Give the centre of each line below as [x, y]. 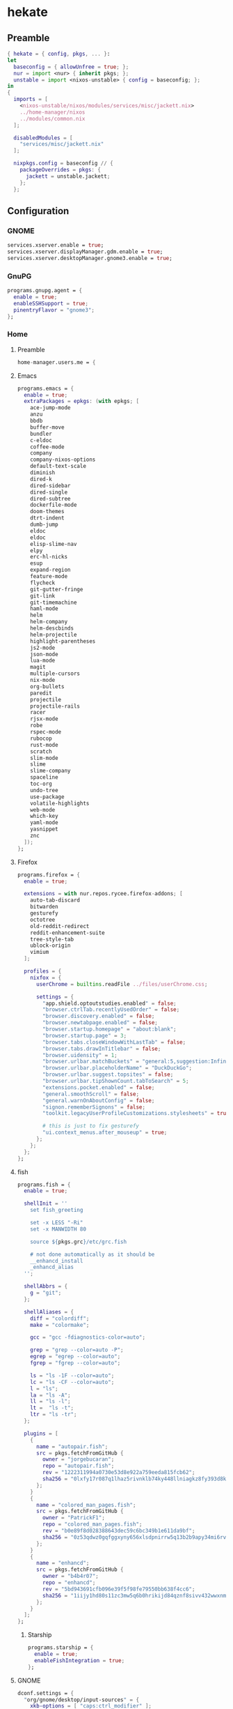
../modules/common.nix [53, 119]
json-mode [44, 654]
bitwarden [44, 907]
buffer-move [47, 427]
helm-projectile [54, 635]
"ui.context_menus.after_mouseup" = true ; [105, 1133]
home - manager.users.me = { [56, 362]
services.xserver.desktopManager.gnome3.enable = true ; [90, 258]
